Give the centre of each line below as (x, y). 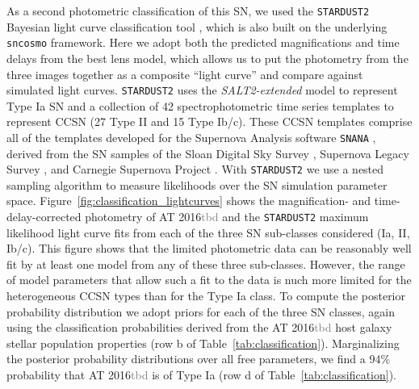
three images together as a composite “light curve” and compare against (185, 74)
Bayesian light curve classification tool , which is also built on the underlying (197, 26)
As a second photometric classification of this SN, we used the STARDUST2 (188, 10)
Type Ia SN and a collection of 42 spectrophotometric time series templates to (200, 105)
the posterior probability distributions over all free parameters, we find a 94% (199, 359)
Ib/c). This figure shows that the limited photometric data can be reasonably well (209, 248)
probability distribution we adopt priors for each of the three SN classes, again (201, 311)
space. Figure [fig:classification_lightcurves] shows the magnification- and (189, 201)
